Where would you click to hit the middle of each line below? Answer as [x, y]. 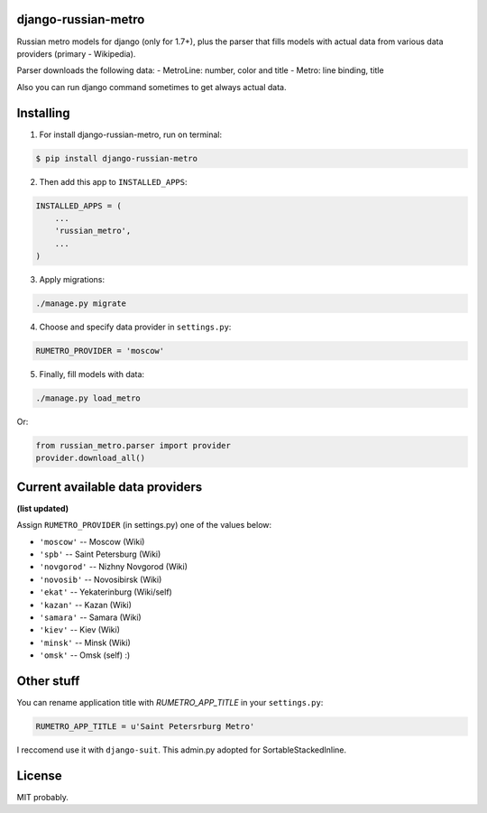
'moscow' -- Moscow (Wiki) [92, 541]
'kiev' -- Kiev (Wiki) [80, 630]
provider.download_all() [91, 458]
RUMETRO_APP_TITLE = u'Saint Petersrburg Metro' [145, 727]
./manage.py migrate [81, 304]
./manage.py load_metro [88, 398]
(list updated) [43, 508]
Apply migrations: [72, 280]
